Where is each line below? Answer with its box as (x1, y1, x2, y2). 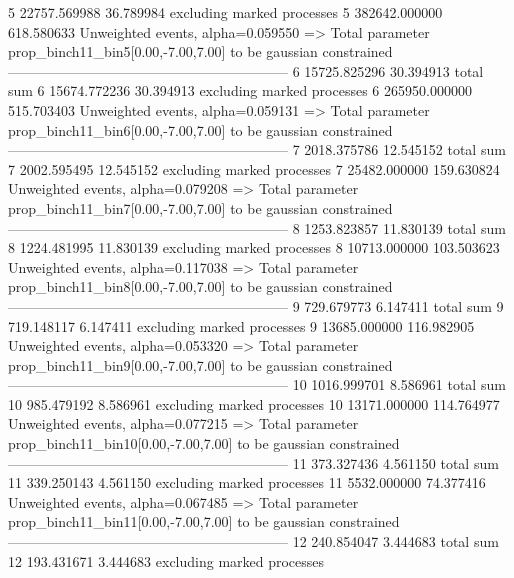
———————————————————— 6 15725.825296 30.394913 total (8, 60, 484, 81)
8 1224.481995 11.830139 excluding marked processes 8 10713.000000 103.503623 (8, 237, 500, 258)
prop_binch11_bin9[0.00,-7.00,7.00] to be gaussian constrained (8, 354, 393, 375)
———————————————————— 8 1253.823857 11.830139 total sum (8, 217, 506, 238)
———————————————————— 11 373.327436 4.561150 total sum (8, 452, 499, 473)
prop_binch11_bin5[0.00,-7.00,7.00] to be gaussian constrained (8, 41, 393, 62)
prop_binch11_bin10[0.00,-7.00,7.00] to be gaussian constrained (8, 433, 400, 454)
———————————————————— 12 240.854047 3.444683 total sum (8, 531, 499, 552)
